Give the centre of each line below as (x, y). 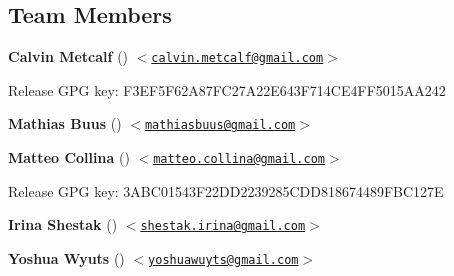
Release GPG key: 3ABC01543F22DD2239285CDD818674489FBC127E (226, 190)
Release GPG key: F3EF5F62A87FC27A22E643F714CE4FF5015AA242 (227, 89)
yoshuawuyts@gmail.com (223, 260)
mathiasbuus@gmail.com (220, 125)
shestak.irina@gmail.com (223, 226)
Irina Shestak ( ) (63, 224)
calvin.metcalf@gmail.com (237, 58)
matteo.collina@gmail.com (239, 159)
